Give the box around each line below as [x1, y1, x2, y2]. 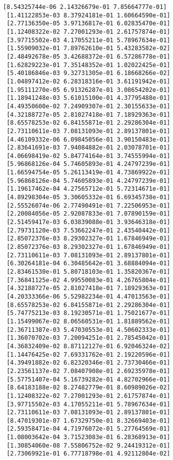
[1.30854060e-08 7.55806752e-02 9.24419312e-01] [6, 442, 171, 449]
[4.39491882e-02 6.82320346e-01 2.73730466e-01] [6, 359, 171, 367]
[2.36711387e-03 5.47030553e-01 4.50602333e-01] [6, 326, 171, 333]
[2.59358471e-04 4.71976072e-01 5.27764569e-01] [6, 425, 171, 433]
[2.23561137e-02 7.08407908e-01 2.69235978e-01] [6, 367, 171, 375]
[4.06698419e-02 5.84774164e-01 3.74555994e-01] [6, 152, 171, 159]
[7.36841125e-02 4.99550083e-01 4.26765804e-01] [6, 276, 171, 284]
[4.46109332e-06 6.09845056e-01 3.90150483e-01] [6, 136, 171, 143]
